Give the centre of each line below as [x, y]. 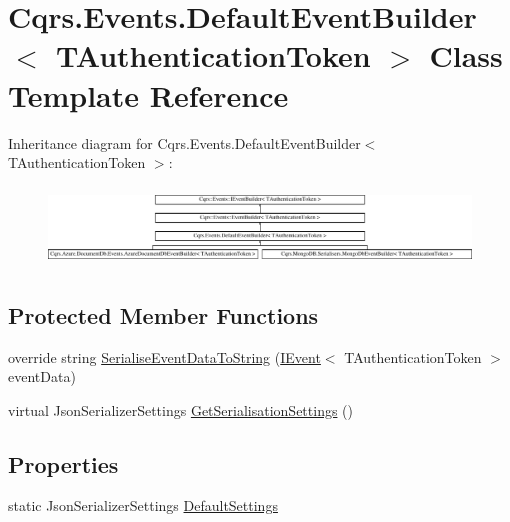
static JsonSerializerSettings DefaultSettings [143, 505]
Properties [63, 463]
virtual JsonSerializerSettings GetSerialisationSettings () [180, 409]
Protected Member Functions [163, 314]
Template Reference [148, 94]
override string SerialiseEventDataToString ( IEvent [164, 356]
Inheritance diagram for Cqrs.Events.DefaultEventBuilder [184, 142]
